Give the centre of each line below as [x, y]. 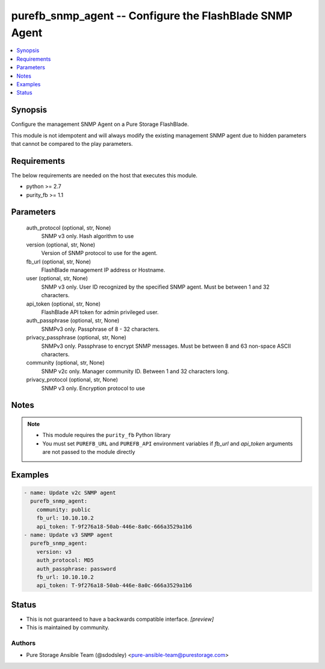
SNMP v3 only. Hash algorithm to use [88, 236]
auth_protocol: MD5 [65, 560]
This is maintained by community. [68, 627]
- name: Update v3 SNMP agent [68, 535]
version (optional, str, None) [61, 245]
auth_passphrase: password [76, 569]
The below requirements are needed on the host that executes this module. [104, 175]
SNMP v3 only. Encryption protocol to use [93, 388]
